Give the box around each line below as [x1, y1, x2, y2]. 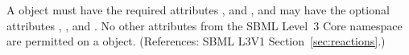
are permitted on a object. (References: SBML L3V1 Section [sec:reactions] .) [6, 33, 386, 49]
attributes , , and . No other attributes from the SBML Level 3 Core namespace [6, 17, 403, 33]
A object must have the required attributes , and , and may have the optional [6, 2, 390, 18]
